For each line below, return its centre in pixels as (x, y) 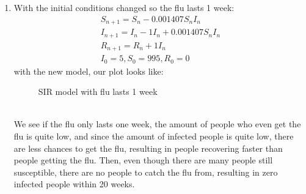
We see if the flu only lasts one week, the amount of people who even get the (157, 124)
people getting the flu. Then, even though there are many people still (143, 160)
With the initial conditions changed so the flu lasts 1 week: (124, 7)
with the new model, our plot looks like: (89, 71)
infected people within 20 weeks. (74, 184)
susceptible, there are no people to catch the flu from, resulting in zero (146, 172)
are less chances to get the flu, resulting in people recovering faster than (148, 148)
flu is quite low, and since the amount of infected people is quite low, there (154, 136)
